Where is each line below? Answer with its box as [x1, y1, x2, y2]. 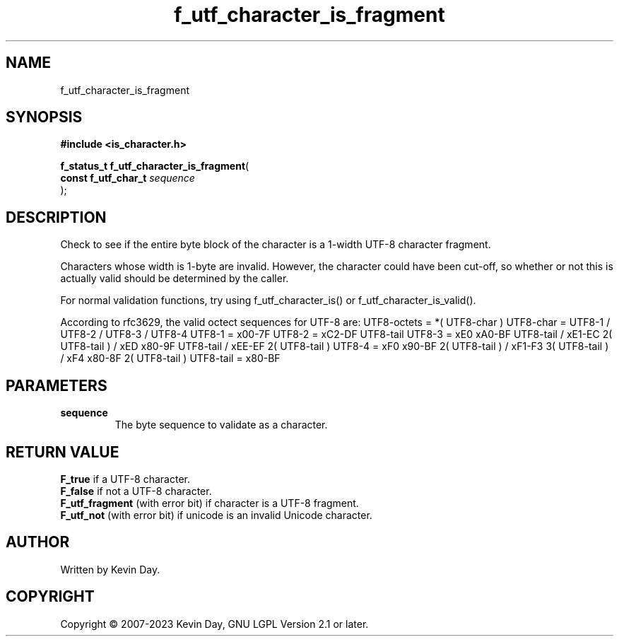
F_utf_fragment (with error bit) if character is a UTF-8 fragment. [60, 496, 359, 509]
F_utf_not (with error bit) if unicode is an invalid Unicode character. [60, 508, 372, 521]
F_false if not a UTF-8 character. [60, 484, 212, 497]
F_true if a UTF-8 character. [60, 472, 190, 485]
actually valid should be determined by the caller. [60, 272, 289, 285]
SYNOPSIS [6, 108, 83, 127]
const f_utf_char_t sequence [60, 172, 195, 185]
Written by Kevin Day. [60, 563, 160, 576]
